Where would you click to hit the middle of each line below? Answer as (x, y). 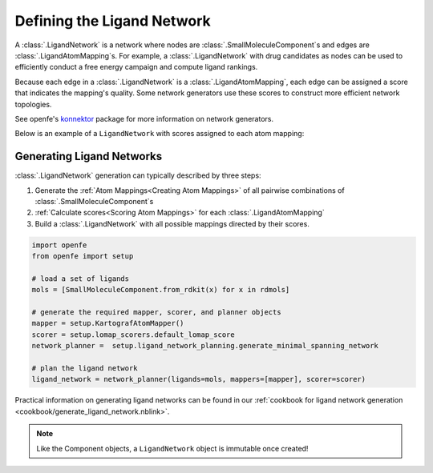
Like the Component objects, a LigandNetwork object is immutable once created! (172, 448)
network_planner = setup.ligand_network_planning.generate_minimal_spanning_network (205, 346)
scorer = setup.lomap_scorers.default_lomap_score (134, 335)
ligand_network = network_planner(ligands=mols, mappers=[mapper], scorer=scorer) (199, 379)
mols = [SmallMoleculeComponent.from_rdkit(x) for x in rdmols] (161, 290)
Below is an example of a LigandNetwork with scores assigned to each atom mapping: (160, 134)
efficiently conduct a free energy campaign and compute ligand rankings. (136, 67)
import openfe (59, 245)
